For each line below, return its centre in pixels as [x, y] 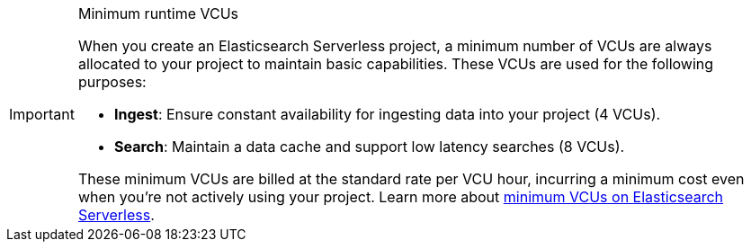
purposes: [112, 82]
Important [42, 114]
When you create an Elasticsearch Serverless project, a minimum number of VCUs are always [395, 46]
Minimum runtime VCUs [158, 13]
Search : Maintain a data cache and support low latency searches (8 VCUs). [369, 147]
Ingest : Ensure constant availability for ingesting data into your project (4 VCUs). [387, 114]
